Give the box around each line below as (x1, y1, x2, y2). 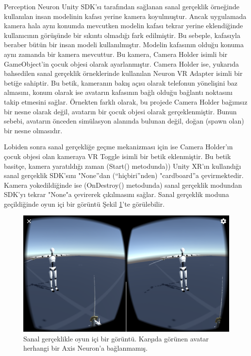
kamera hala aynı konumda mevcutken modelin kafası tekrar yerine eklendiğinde (4, 20, 243, 31)
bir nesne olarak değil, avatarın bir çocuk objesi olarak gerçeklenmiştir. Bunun (4, 106, 237, 116)
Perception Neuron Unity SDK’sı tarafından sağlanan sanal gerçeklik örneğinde (4, 1, 240, 11)
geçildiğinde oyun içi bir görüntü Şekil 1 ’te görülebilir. (4, 198, 165, 209)
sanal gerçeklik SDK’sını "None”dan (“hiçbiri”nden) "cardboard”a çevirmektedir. (4, 170, 244, 180)
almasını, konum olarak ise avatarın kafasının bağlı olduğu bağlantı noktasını (4, 87, 233, 97)
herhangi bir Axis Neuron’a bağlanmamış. (23, 343, 148, 353)
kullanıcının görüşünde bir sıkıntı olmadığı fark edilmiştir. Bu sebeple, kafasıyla (4, 30, 240, 40)
